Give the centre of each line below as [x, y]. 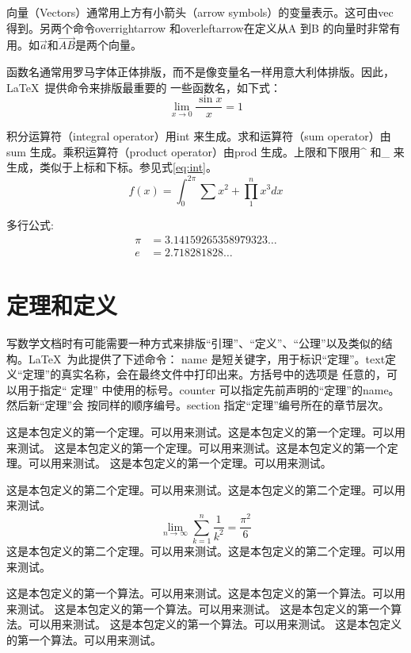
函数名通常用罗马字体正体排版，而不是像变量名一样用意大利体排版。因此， [200, 71]
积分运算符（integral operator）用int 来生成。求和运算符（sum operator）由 [199, 136]
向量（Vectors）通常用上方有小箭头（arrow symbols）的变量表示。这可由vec [200, 12]
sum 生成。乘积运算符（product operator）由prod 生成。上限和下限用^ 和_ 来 [205, 151]
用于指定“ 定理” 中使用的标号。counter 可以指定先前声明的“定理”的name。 [208, 389]
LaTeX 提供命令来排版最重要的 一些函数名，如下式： [144, 87]
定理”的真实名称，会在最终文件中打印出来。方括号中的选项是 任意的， [204, 374]
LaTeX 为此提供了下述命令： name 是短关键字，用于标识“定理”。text [207, 358]
